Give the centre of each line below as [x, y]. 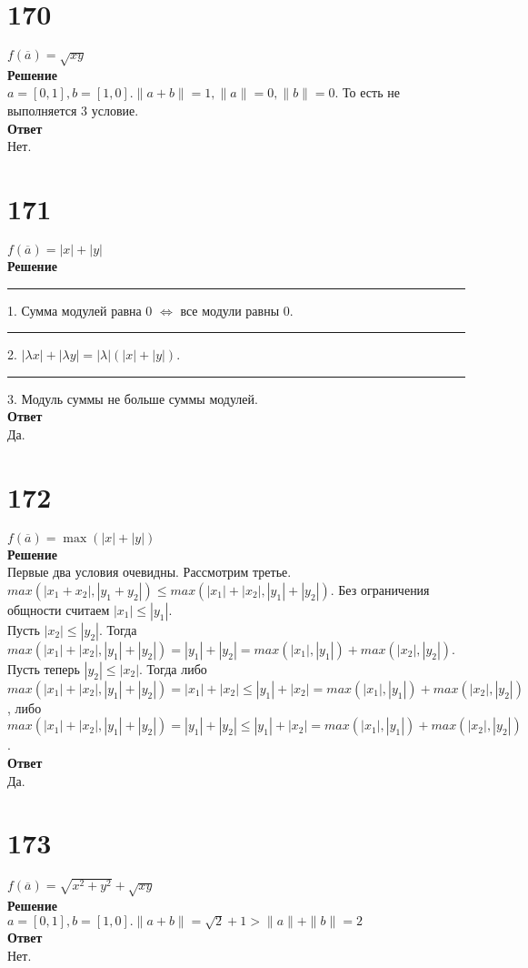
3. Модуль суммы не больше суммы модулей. [133, 398]
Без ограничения [384, 589]
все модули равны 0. [237, 310]
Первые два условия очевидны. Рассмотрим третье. [149, 572]
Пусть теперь [44, 668]
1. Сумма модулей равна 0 [80, 310]
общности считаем [59, 609]
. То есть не [367, 92]
